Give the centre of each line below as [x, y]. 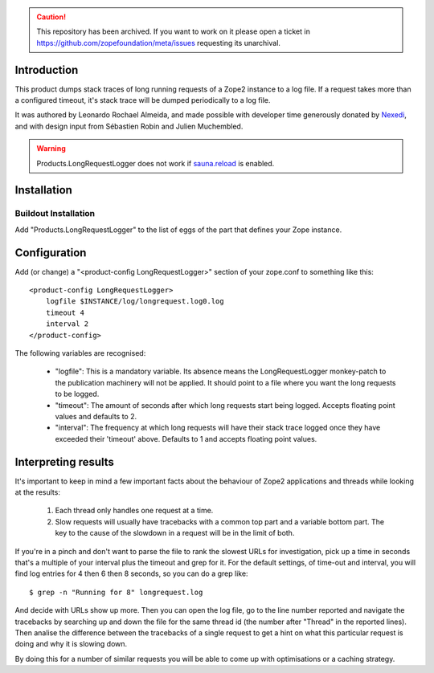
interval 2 [67, 324]
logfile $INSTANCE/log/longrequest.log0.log [135, 302]
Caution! [51, 17]
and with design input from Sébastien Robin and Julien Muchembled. [129, 126]
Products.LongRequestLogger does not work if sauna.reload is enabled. [156, 163]
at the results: [37, 492]
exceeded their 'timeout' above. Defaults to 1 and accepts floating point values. [186, 438]
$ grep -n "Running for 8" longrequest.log [116, 592]
